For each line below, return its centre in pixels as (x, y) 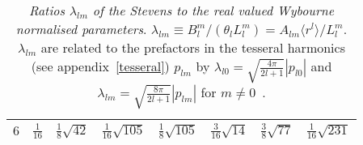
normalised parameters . (81, 29)
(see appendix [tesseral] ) (100, 66)
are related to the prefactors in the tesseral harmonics (193, 47)
